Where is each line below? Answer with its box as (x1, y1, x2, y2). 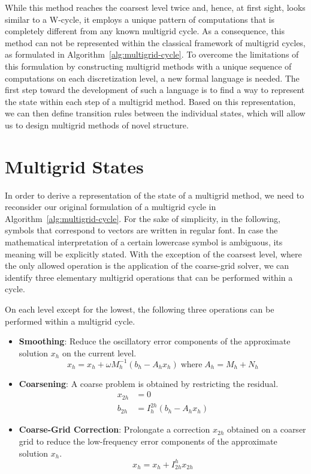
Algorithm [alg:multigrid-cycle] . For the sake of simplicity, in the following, (5, 212, 280, 224)
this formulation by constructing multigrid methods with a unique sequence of (5, 59, 292, 72)
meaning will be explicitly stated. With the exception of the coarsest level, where (5, 247, 302, 260)
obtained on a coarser (227, 423, 306, 436)
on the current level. (62, 346, 137, 359)
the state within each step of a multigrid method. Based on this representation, (5, 95, 296, 107)
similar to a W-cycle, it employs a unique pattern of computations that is (5, 13, 274, 25)
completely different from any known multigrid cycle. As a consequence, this (5, 25, 285, 37)
